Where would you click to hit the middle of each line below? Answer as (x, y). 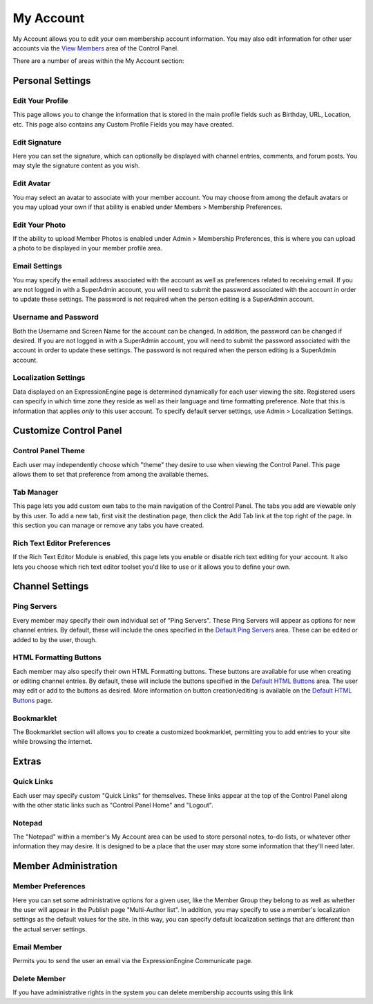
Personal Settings (52, 81)
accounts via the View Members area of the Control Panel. (96, 48)
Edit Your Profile (40, 101)
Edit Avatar (32, 183)
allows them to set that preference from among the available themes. (111, 475)
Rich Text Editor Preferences (61, 543)
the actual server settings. (50, 929)
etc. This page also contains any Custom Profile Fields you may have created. (123, 124)
